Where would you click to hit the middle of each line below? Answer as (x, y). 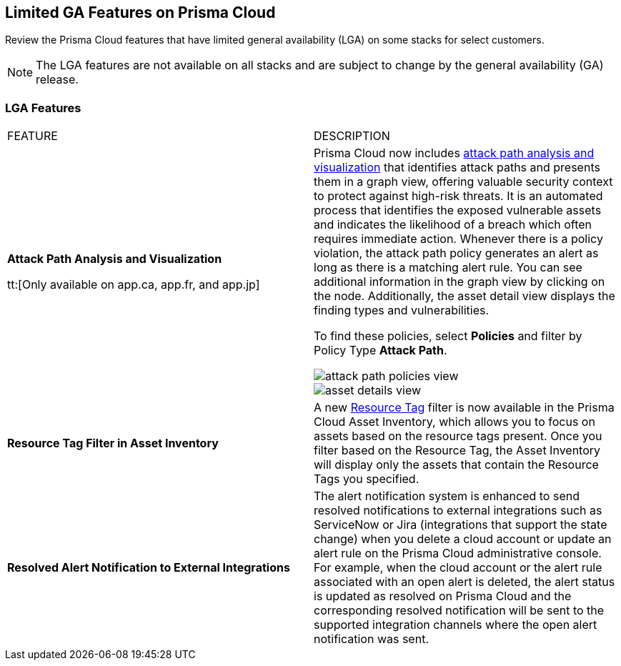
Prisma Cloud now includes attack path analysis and (454, 153)
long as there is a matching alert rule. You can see (448, 268)
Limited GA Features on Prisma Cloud (140, 13)
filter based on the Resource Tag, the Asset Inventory (457, 451)
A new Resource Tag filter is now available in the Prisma (464, 408)
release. (57, 80)
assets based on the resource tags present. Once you (458, 436)
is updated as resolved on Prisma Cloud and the (443, 596)
